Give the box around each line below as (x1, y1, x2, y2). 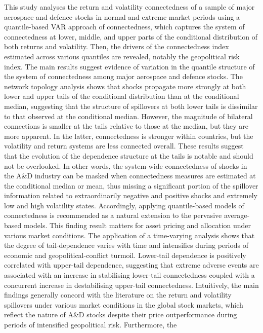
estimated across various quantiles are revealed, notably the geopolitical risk (4, 51, 240, 61)
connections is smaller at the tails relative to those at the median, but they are (4, 121, 249, 131)
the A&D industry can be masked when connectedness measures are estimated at (4, 170, 256, 181)
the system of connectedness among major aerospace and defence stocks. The (4, 71, 243, 82)
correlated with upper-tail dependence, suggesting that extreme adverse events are (4, 260, 259, 270)
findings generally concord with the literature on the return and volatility (4, 289, 232, 300)
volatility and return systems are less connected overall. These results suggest (4, 140, 244, 151)
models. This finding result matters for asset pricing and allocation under (23, 220, 251, 231)
